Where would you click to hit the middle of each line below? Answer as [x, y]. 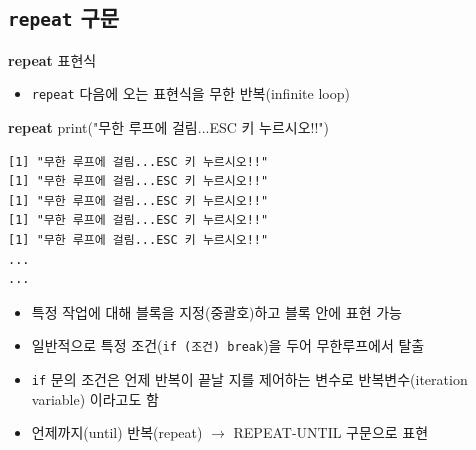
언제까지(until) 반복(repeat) [117, 432]
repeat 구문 [64, 17]
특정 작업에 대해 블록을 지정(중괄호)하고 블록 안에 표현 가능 [216, 311]
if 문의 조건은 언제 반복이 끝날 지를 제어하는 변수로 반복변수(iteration [249, 379]
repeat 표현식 [52, 59]
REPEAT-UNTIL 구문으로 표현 [331, 432]
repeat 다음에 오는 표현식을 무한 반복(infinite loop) [190, 93]
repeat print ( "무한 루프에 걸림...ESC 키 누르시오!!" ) [169, 127]
